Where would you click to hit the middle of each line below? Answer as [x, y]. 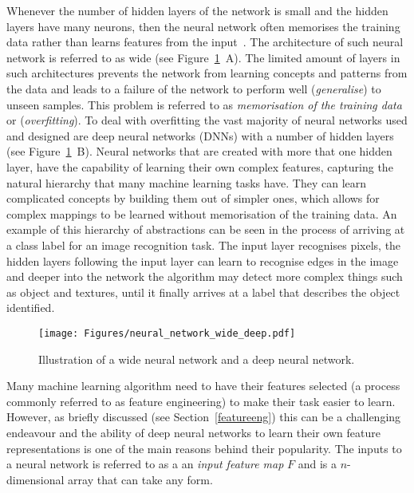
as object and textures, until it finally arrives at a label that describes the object [203, 292]
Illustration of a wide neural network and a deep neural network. [197, 359]
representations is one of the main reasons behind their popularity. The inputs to [204, 448]
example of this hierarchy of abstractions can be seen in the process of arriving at [206, 229]
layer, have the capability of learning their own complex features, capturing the [200, 166]
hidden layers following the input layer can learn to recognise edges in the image [203, 260]
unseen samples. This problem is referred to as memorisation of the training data [204, 104]
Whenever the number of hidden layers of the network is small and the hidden [197, 10]
